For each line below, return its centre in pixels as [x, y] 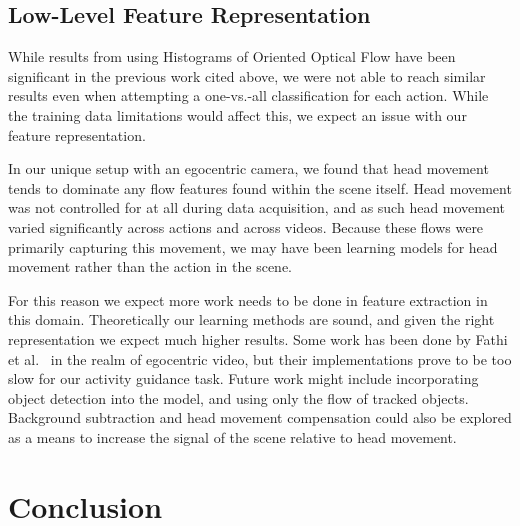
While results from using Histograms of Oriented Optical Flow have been [232, 56]
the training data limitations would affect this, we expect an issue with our [237, 114]
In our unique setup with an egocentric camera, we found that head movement [248, 168]
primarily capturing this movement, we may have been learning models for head [253, 246]
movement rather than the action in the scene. [150, 266]
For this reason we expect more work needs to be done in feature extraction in [248, 299]
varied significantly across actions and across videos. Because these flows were [246, 226]
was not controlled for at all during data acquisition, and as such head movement [257, 207]
